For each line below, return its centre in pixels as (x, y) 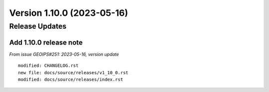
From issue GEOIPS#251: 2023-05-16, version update (64, 54)
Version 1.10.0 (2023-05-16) (68, 13)
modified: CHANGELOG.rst (48, 66)
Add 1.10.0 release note (46, 42)
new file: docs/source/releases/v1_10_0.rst (73, 72)
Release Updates (38, 26)
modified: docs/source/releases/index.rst (71, 79)
